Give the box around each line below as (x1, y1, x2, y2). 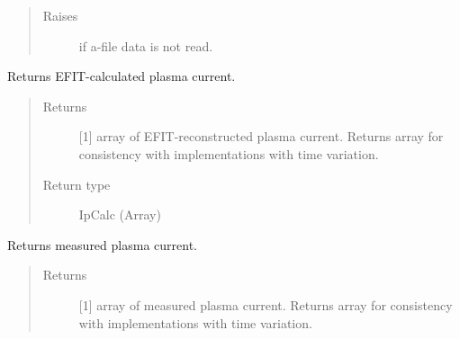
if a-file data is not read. (78, 36, 213, 55)
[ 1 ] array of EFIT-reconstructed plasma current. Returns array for (78, 127, 444, 146)
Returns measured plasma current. (7, 235, 197, 254)
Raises (42, 6, 78, 24)
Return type (42, 174, 111, 193)
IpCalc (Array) (78, 205, 161, 224)
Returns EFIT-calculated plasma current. (7, 67, 236, 85)
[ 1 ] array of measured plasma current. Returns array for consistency (78, 295, 453, 314)
